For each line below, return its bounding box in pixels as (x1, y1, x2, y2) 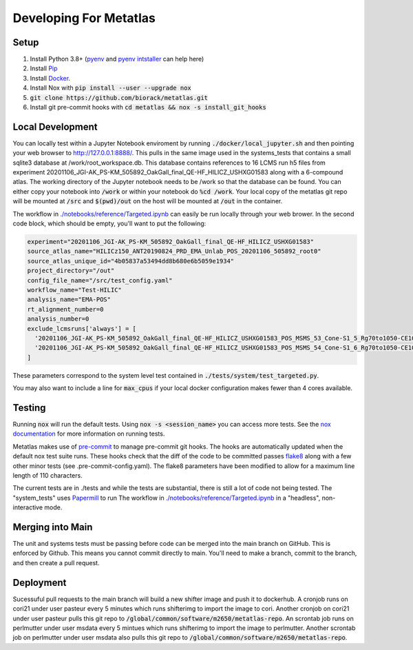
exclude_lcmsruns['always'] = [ (27, 325, 137, 332)
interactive (12, 503, 43, 511)
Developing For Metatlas (12, 10, 156, 26)
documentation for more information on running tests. (12, 429, 165, 438)
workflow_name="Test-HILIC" (27, 286, 122, 294)
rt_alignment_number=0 (27, 305, 104, 313)
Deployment (12, 576, 67, 589)
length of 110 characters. (12, 471, 83, 479)
